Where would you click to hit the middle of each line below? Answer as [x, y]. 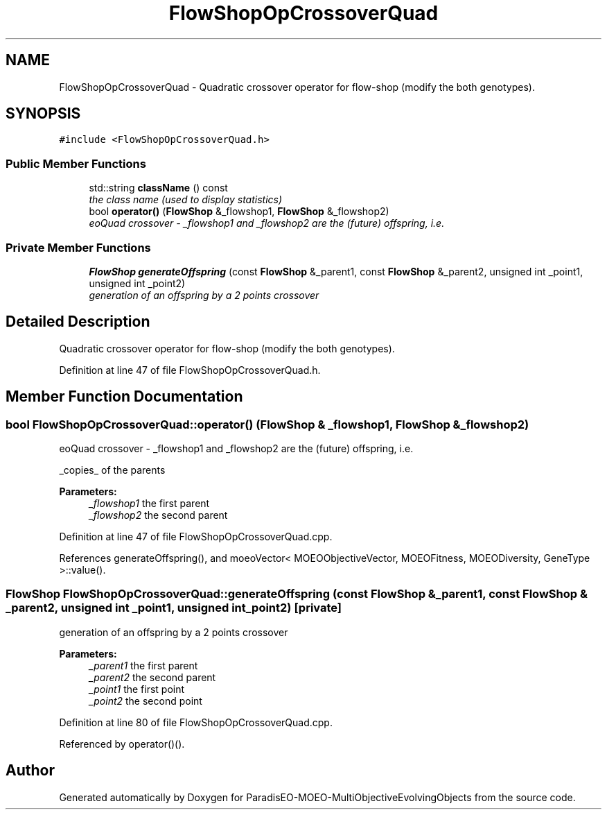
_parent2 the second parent [152, 677]
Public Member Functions [76, 163]
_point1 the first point [137, 689]
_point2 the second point [146, 701]
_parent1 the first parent [143, 665]
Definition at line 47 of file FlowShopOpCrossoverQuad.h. [190, 370]
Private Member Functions [78, 247]
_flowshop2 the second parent [158, 515]
